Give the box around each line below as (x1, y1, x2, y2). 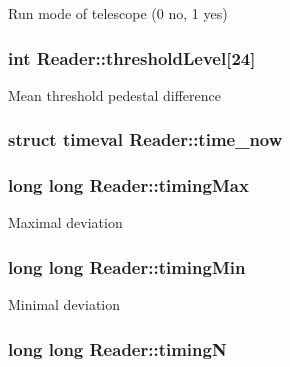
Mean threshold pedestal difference (8, 84, 221, 105)
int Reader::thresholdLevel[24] (8, 45, 256, 70)
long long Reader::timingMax (8, 173, 249, 198)
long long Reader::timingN (8, 336, 227, 361)
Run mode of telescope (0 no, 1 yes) (8, 3, 228, 23)
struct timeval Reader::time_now (8, 127, 283, 152)
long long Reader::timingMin (8, 254, 246, 279)
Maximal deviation (8, 212, 123, 233)
